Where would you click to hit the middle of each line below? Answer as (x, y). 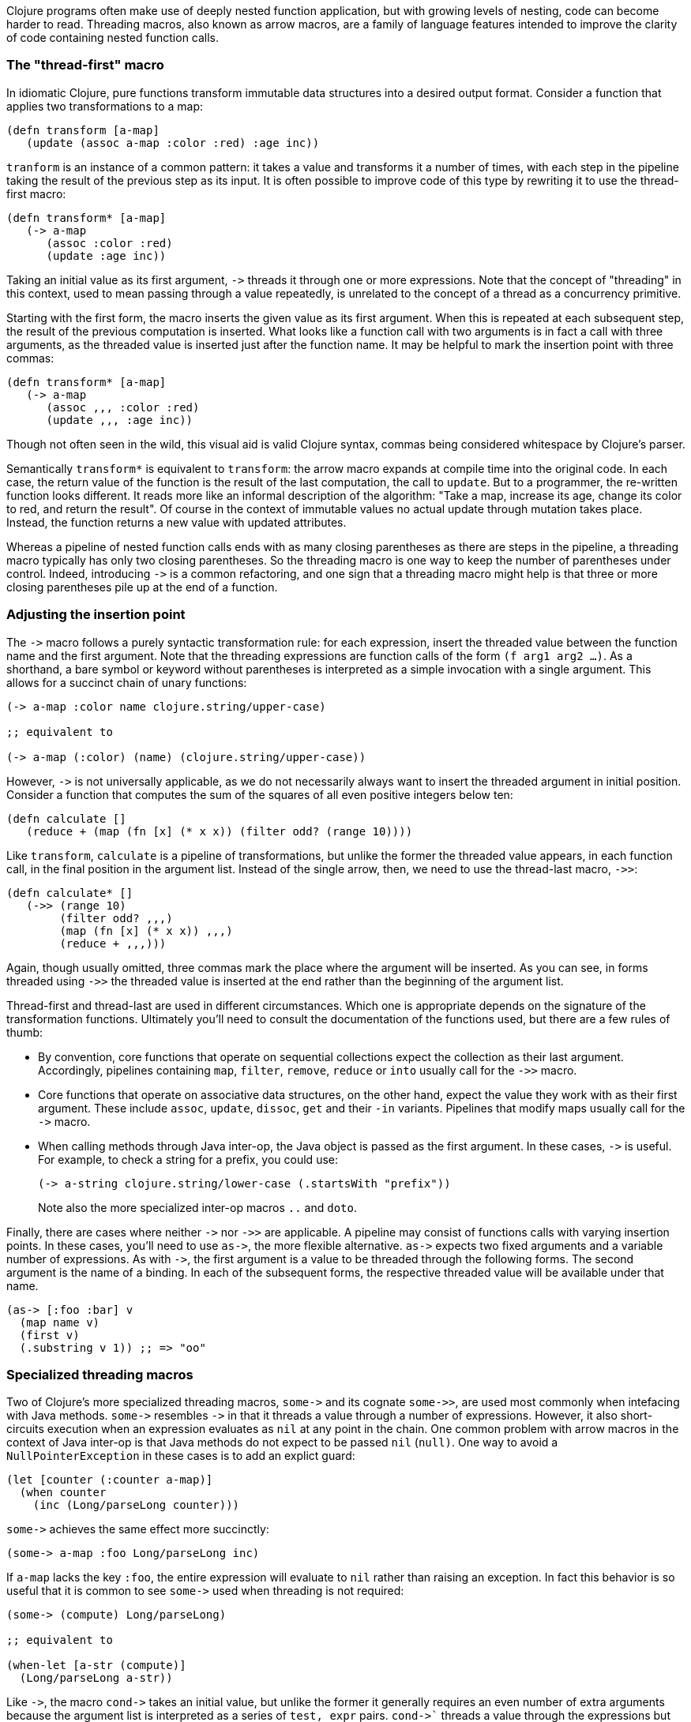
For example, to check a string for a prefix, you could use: (188, 1159)
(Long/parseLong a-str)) (96, 1678)
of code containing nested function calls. (113, 38)
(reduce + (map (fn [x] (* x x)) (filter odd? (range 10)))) (220, 831)
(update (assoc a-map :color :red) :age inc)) (173, 143)
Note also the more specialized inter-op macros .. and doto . (197, 1207)
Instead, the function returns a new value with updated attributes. (177, 522)
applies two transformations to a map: (105, 106)
